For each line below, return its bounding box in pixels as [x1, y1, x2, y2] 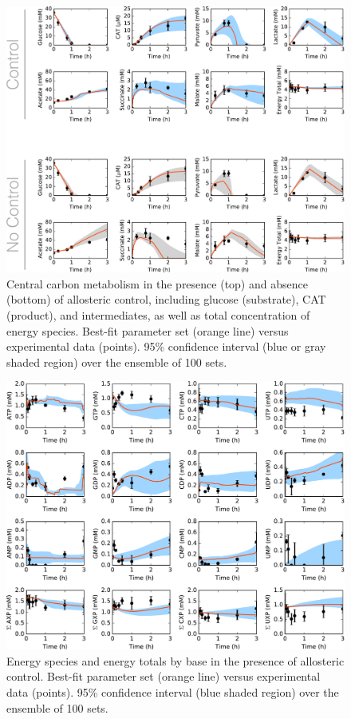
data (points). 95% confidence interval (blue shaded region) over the [6, 683, 339, 700]
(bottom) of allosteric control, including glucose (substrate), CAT [6, 291, 326, 308]
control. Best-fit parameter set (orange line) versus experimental [6, 668, 321, 685]
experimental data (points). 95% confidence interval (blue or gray [6, 338, 326, 355]
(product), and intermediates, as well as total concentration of [6, 307, 310, 323]
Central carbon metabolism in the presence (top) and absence [6, 275, 308, 292]
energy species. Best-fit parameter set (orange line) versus [6, 322, 289, 339]
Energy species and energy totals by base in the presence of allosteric [6, 652, 345, 669]
